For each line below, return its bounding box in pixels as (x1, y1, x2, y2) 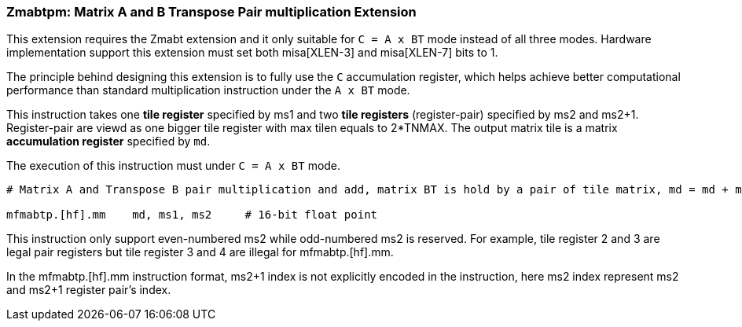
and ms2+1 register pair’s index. (6, 283, 171, 297)
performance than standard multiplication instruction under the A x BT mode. (6, 83, 410, 97)
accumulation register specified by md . (6, 134, 211, 149)
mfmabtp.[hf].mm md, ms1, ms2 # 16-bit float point (6, 208, 378, 222)
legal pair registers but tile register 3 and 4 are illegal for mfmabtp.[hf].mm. (6, 245, 394, 259)
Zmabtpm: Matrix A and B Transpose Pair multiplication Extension (6, 4, 417, 20)
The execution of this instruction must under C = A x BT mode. (6, 159, 341, 173)
